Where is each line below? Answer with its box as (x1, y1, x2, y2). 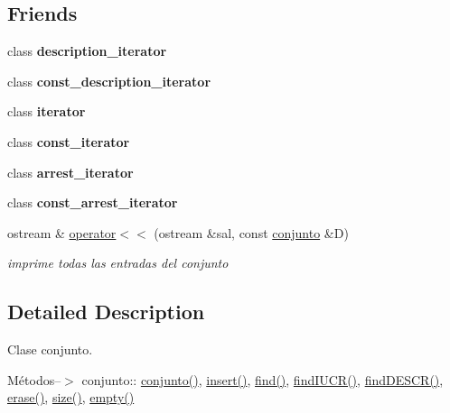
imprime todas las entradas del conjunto (7, 253, 229, 272)
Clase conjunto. (7, 340, 93, 359)
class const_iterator (7, 132, 130, 151)
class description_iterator (7, 41, 167, 60)
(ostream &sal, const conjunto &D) (154, 223, 349, 242)
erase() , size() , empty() (7, 388, 135, 407)
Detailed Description (7, 298, 205, 326)
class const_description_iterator (7, 71, 211, 90)
